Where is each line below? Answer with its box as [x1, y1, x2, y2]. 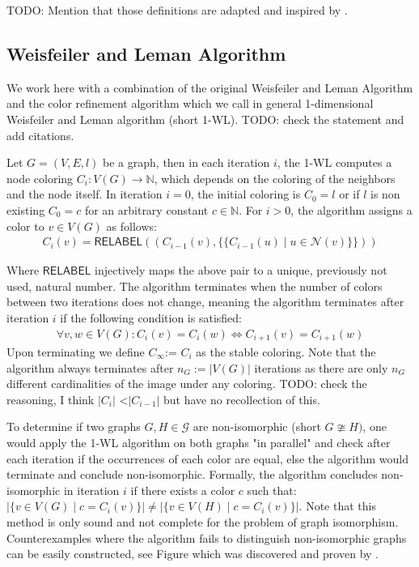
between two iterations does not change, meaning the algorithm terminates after [6, 293, 404, 310]
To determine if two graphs [6, 418, 141, 435]
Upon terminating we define [6, 343, 145, 360]
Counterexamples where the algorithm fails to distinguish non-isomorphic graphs [6, 529, 407, 546]
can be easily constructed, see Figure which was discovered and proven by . [6, 545, 379, 562]
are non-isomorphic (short [193, 418, 321, 435]
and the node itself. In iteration [6, 185, 163, 202]
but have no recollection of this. [163, 390, 320, 407]
